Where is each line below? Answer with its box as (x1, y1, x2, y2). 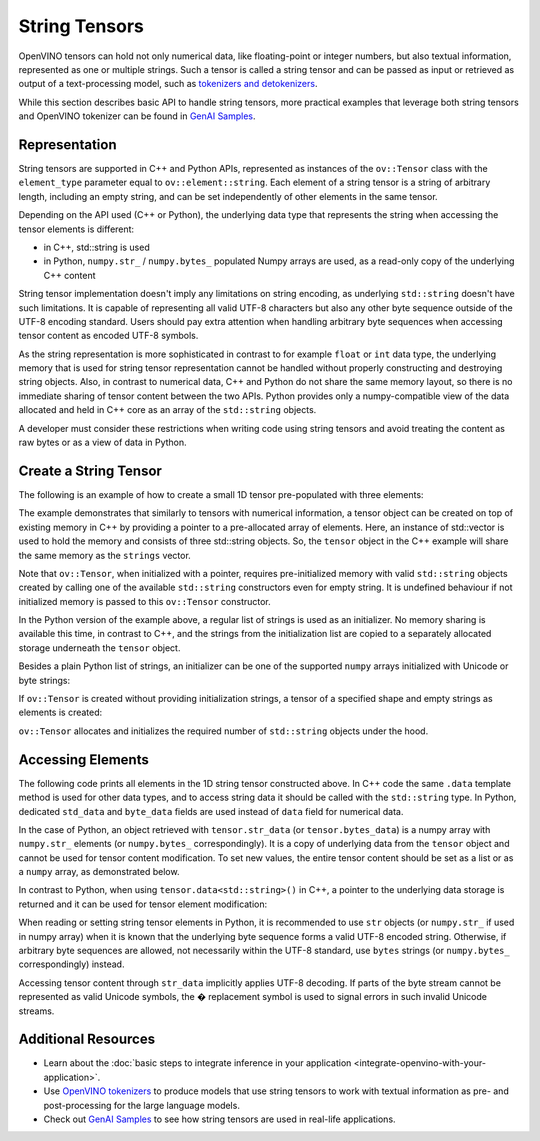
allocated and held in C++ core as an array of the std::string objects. (18, 404, 317, 416)
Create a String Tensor (18, 462, 162, 479)
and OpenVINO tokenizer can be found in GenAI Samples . (18, 110, 256, 122)
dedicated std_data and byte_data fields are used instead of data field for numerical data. (18, 805, 404, 817)
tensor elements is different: (18, 223, 135, 235)
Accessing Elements (18, 751, 149, 768)
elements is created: (18, 706, 103, 719)
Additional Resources (18, 1031, 155, 1048)
